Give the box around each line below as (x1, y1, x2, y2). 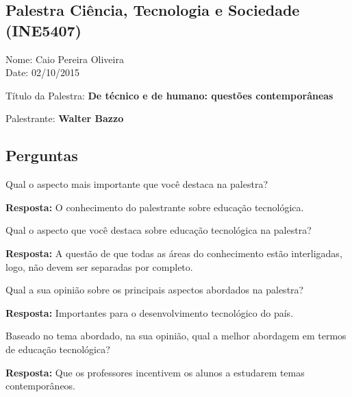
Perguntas (5, 145, 78, 166)
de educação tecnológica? (5, 341, 110, 356)
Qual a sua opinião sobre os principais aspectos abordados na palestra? (5, 282, 304, 297)
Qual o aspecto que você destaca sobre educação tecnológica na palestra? (5, 223, 312, 237)
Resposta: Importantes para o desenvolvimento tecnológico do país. (5, 305, 294, 320)
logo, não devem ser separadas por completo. (5, 259, 193, 274)
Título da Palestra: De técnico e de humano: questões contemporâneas (5, 88, 334, 102)
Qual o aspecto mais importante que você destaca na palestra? (5, 177, 268, 191)
